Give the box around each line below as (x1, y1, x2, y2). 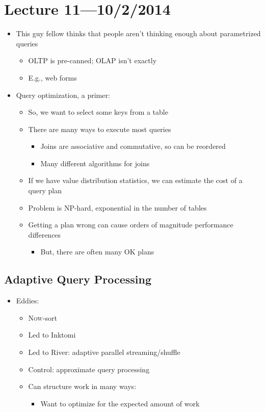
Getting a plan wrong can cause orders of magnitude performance (28, 219, 233, 230)
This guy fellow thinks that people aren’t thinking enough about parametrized (16, 28, 261, 39)
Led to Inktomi (28, 329, 76, 340)
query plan (28, 185, 62, 196)
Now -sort (28, 312, 57, 323)
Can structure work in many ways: (28, 381, 137, 392)
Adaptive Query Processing (4, 271, 152, 287)
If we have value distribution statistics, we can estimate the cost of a (28, 175, 243, 186)
